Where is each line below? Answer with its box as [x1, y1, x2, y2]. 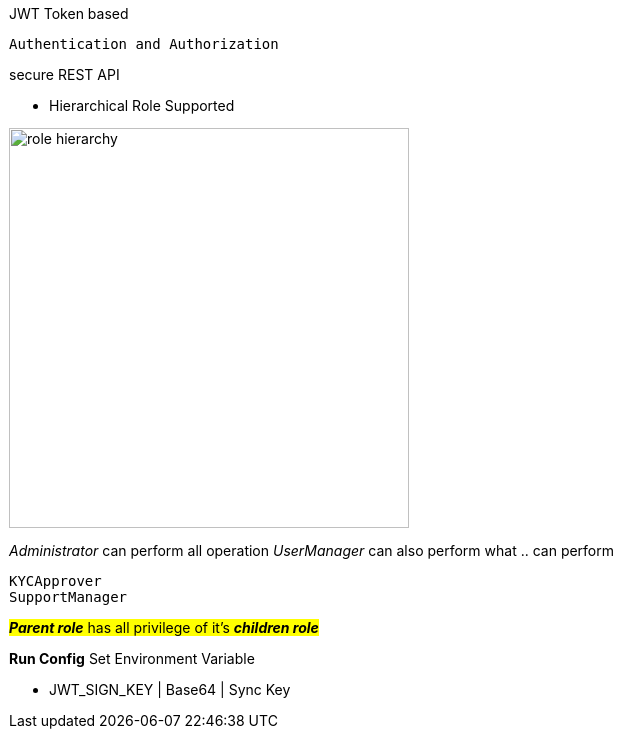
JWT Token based [9, 5, 129, 22]
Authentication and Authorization [9, 36, 279, 52]
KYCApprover [9, 573, 102, 589]
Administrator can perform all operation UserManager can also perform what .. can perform [9, 542, 615, 559]
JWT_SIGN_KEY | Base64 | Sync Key [49, 681, 291, 698]
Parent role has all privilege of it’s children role [9, 619, 319, 636]
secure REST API [9, 66, 120, 83]
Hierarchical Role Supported [49, 97, 235, 114]
